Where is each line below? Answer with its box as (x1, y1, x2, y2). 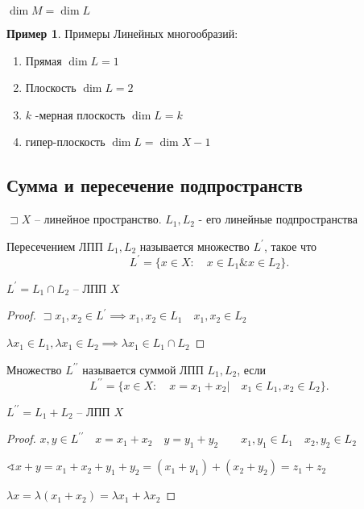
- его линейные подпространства (198, 211, 358, 227)
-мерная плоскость (35, 106, 126, 123)
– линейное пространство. (34, 211, 162, 227)
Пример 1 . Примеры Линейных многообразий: (6, 25, 238, 41)
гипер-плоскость (25, 133, 105, 150)
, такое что (263, 237, 317, 254)
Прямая (25, 52, 62, 69)
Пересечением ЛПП (6, 237, 103, 254)
